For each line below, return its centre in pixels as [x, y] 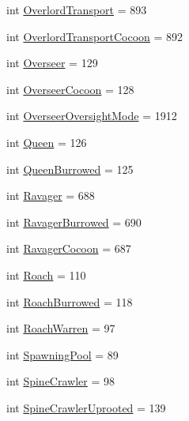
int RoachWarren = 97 [61, 328]
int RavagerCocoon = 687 [69, 248]
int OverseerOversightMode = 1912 [92, 116]
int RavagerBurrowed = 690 [74, 222]
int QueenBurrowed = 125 [70, 169]
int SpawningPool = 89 [62, 354]
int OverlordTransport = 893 [77, 9]
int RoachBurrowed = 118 [70, 301]
